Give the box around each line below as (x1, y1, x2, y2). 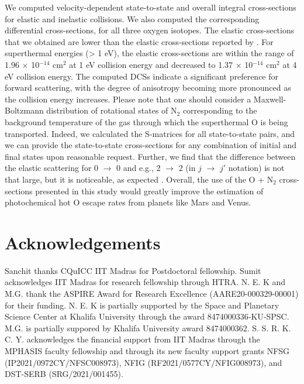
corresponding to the (182, 104, 257, 116)
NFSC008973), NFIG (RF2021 (69, 356, 179, 368)
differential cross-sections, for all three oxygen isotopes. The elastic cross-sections (5, 24, 295, 36)
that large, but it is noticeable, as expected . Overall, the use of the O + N (5, 173, 274, 185)
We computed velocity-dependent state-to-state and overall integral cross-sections (5, 1, 296, 13)
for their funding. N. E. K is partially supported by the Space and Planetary (5, 299, 279, 311)
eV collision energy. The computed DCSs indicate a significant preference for (5, 70, 279, 82)
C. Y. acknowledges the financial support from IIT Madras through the (5, 333, 260, 345)
